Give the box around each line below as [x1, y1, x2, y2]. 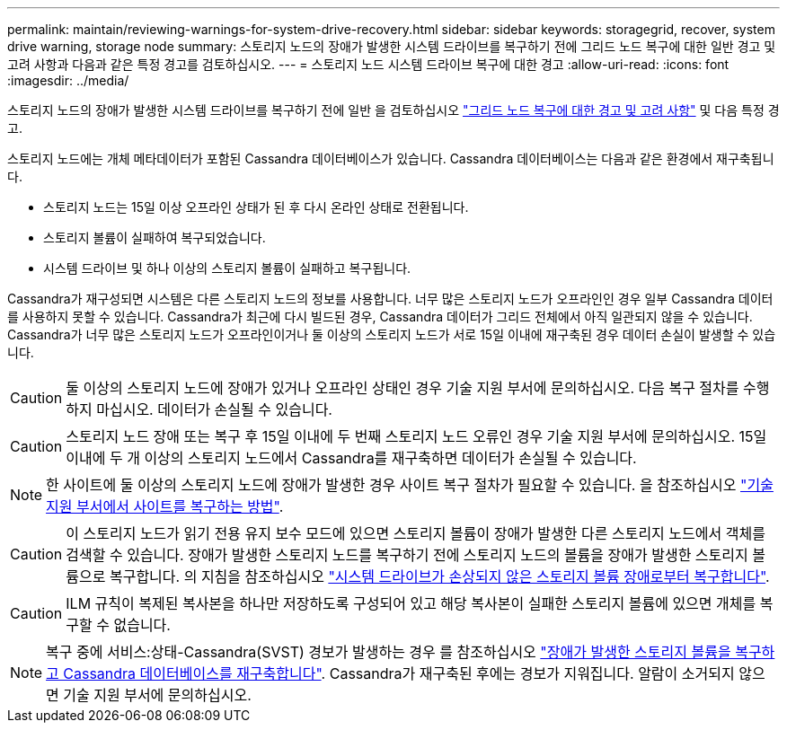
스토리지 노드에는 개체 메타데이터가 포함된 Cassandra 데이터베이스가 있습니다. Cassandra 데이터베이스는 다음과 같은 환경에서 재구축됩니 [7, 151, 774, 166]
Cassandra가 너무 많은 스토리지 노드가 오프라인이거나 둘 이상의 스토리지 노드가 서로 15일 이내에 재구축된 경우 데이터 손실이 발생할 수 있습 [7, 327, 776, 342]
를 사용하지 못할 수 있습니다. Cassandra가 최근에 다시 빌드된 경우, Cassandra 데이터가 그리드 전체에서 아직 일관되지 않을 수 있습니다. [7, 309, 753, 324]
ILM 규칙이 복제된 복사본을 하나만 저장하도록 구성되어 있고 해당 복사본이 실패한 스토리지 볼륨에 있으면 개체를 [66, 594, 756, 612]
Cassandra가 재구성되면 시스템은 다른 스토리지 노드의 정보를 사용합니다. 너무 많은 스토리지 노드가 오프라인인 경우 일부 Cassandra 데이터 [7, 291, 774, 306]
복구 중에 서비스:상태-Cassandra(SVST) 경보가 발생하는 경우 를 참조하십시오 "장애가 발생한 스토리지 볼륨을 [46, 643, 731, 661]
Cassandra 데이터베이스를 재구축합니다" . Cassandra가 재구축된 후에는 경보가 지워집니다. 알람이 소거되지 [63, 664, 735, 682]
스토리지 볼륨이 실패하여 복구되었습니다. [43, 230, 266, 245]
